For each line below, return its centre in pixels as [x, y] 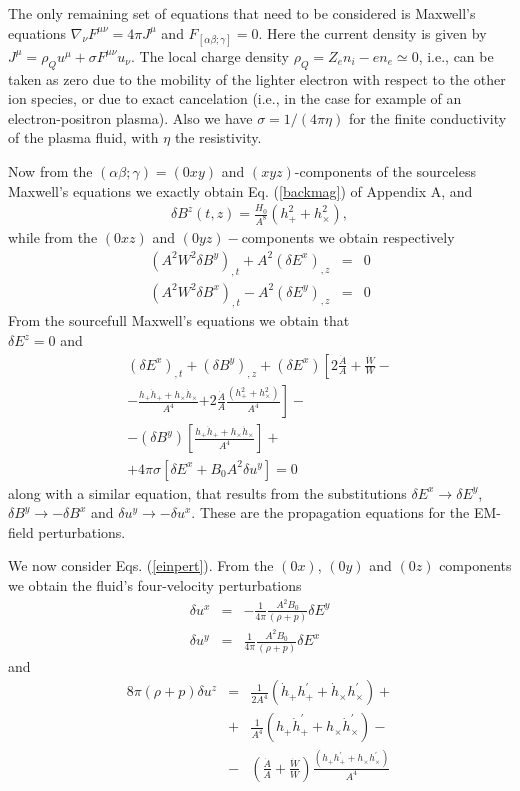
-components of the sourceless [385, 170]
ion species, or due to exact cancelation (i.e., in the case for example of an [235, 98]
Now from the [50, 170]
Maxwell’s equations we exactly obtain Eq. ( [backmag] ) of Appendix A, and [240, 190]
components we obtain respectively [348, 237]
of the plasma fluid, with [83, 137]
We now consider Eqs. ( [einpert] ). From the [141, 565]
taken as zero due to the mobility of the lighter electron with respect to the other [257, 78]
